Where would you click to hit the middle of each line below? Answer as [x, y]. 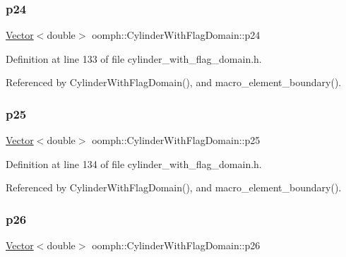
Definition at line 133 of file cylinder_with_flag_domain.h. [134, 58]
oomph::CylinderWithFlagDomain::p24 [176, 35]
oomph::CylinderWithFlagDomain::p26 [176, 245]
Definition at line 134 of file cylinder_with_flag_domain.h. [134, 163]
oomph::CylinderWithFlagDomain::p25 [176, 140]
